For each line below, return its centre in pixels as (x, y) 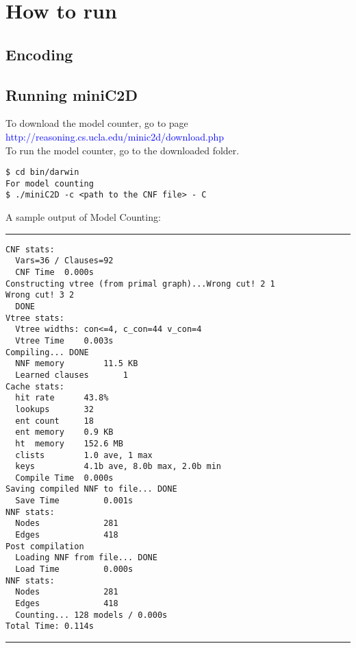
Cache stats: (35, 386)
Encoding (39, 54)
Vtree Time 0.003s (64, 340)
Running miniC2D (72, 94)
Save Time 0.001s (74, 501)
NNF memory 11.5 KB (77, 364)
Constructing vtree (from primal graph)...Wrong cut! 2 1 (140, 284)
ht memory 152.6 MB (69, 443)
